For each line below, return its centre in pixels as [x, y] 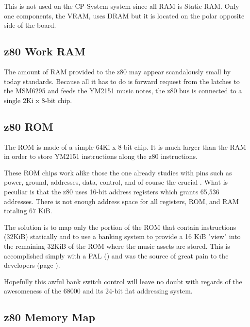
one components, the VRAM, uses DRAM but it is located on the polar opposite [124, 15]
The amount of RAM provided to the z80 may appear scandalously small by [117, 71]
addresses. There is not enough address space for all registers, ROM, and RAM [121, 201]
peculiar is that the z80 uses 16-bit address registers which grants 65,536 [112, 191]
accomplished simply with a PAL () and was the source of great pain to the [116, 255]
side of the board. [30, 25]
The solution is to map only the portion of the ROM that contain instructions [120, 227]
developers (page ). [32, 265]
